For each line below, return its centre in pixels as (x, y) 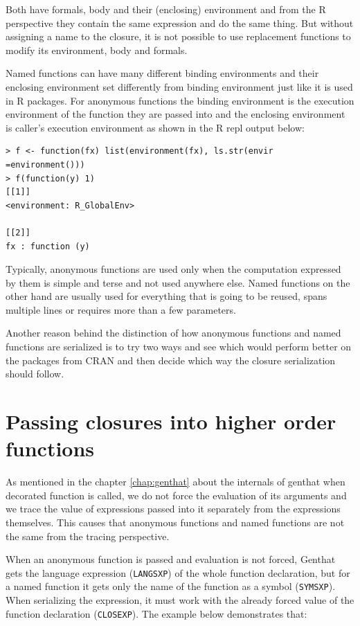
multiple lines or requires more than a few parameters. (121, 309)
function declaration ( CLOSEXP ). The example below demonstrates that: (156, 613)
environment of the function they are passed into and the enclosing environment (175, 114)
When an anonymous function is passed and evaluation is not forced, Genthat (171, 559)
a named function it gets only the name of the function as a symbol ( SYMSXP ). (171, 586)
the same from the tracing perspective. (88, 536)
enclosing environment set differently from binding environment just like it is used (179, 86)
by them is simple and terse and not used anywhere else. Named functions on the (178, 282)
